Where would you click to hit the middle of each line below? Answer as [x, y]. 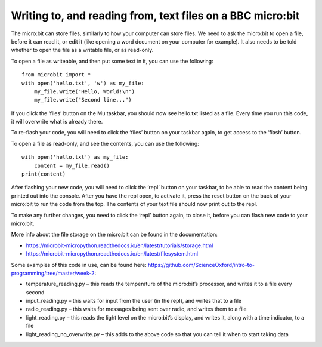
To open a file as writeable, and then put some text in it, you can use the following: [112, 61]
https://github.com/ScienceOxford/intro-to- [201, 265]
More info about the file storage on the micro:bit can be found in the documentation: [114, 234]
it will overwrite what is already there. [57, 122]
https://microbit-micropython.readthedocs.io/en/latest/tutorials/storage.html [120, 245]
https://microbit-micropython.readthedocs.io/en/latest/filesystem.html [112, 254]
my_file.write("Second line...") [83, 100]
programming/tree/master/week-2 [53, 273]
